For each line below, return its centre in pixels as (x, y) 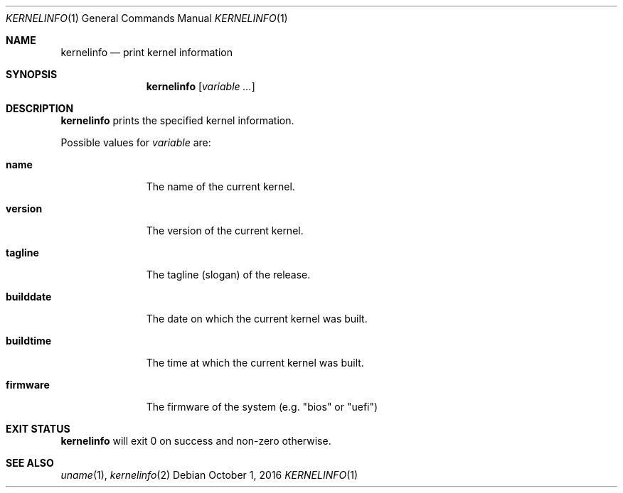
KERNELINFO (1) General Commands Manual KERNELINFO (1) (147, 18)
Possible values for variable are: (136, 142)
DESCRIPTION (40, 108)
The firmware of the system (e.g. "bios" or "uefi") (262, 407)
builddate (29, 297)
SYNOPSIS (32, 74)
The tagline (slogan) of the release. (228, 275)
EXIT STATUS (38, 429)
